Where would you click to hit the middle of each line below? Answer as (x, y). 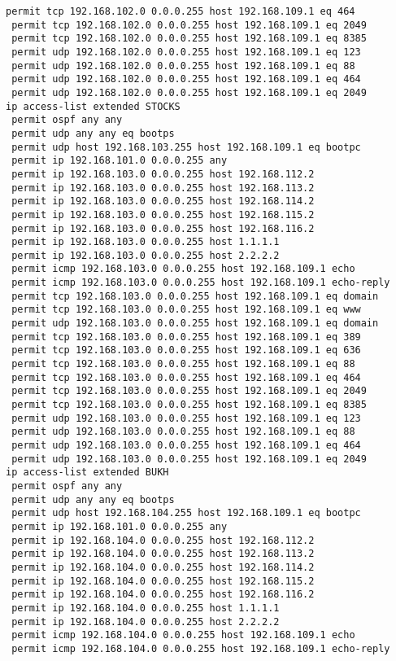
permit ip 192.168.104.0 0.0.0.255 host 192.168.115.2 (163, 581)
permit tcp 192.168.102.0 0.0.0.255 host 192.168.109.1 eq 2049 (189, 25)
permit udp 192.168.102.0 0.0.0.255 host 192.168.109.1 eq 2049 (189, 92)
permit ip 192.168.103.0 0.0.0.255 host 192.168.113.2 (163, 188)
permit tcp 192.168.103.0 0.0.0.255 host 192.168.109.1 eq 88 (183, 364)
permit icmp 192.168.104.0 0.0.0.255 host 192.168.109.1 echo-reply (201, 648)
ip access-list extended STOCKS (93, 106)
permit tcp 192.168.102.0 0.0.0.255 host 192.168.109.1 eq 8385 (189, 39)
